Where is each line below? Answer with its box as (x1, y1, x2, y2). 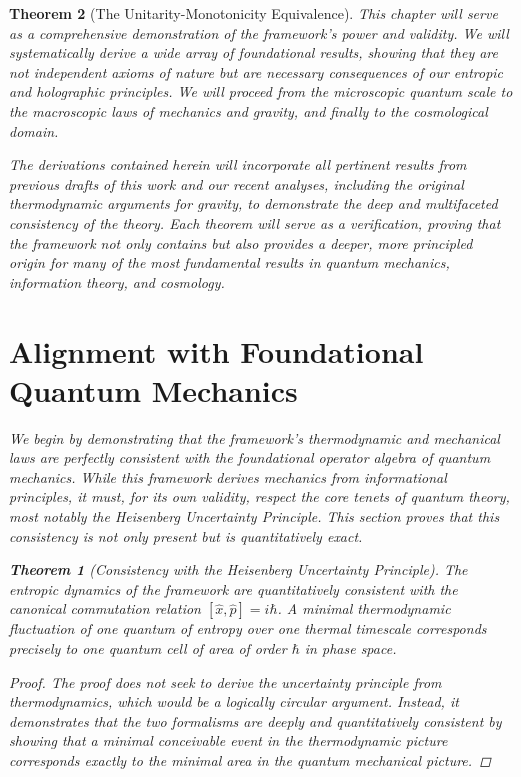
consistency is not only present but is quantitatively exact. (9, 525, 363, 546)
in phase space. (304, 637, 397, 658)
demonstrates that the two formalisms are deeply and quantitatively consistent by (9, 710, 502, 731)
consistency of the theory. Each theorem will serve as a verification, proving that (9, 212, 501, 233)
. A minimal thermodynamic (277, 598, 451, 619)
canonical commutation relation (9, 598, 201, 619)
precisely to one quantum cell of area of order (9, 637, 287, 658)
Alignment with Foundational (9, 330, 424, 371)
